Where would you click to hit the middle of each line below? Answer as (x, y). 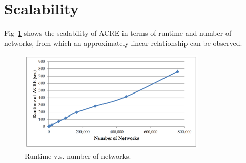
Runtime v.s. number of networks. (78, 156)
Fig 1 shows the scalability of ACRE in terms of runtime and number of (118, 33)
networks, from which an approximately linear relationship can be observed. (123, 43)
